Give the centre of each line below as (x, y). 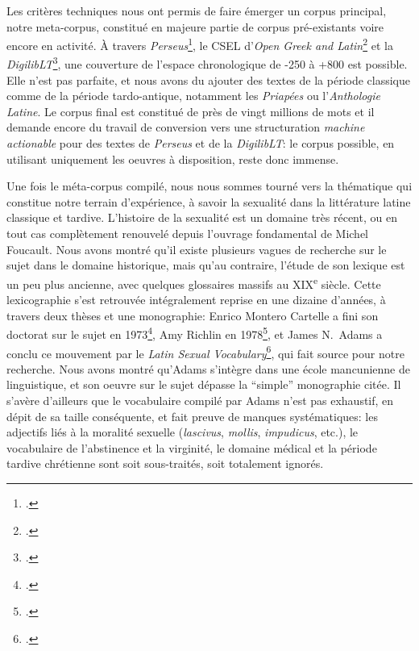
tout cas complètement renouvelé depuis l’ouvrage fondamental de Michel (187, 234)
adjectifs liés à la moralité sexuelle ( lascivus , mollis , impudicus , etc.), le (183, 432)
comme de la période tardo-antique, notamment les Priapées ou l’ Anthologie (193, 96)
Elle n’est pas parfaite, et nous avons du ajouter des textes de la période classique (209, 79)
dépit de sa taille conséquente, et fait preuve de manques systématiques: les (192, 416)
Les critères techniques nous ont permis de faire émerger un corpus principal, (197, 10)
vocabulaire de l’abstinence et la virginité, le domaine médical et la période (192, 447)
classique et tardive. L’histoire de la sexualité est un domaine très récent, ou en (202, 217)
